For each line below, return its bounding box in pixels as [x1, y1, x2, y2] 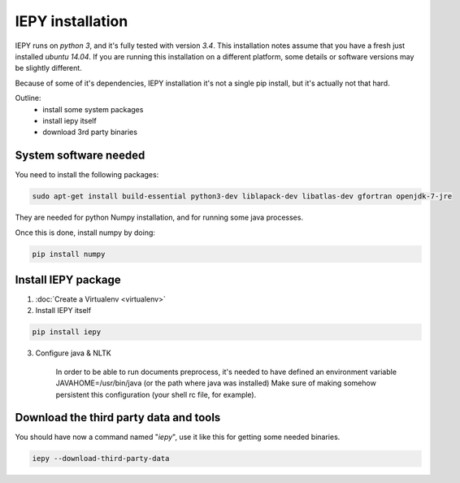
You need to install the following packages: [15, 170, 159, 180]
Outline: [15, 94, 41, 103]
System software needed [15, 149, 145, 163]
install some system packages [42, 104, 144, 114]
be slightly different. [15, 63, 83, 73]
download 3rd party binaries [42, 127, 138, 137]
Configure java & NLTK [35, 348, 111, 358]
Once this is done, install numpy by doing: [15, 228, 156, 237]
